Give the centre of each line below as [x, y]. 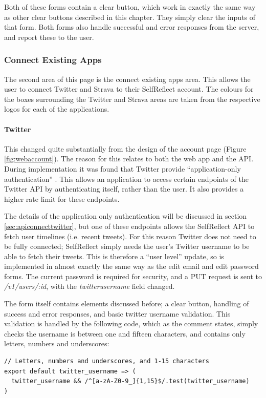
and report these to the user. [49, 37]
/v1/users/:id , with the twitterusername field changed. [90, 286]
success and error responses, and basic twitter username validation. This [117, 313]
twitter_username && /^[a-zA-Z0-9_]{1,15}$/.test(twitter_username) [130, 381]
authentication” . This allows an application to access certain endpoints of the [126, 179]
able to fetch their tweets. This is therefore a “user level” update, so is [114, 256]
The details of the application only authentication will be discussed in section [126, 216]
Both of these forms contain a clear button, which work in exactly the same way [130, 7]
